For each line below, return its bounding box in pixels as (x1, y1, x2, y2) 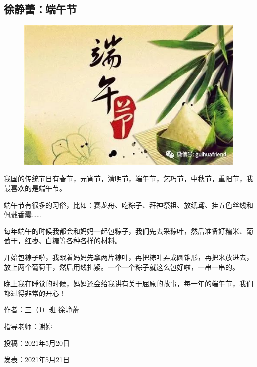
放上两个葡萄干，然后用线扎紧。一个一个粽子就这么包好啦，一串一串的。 (4, 261, 239, 272)
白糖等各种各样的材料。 (45, 235, 122, 246)
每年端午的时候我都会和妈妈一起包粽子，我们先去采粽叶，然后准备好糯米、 (4, 225, 246, 236)
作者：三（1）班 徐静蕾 (4, 304, 79, 315)
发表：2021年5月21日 (4, 354, 70, 365)
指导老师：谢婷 (4, 321, 52, 331)
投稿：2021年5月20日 (4, 337, 70, 348)
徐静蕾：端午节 (4, 1, 77, 17)
